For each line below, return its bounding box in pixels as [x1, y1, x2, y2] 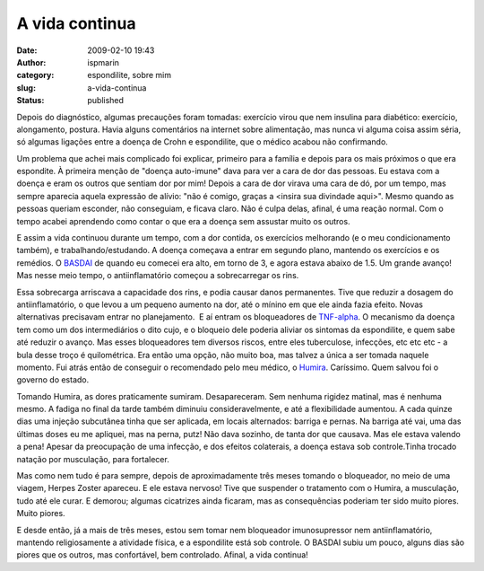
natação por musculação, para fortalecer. [16, 453, 169, 464]
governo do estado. [16, 374, 90, 385]
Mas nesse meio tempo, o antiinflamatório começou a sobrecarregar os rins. [16, 270, 299, 281]
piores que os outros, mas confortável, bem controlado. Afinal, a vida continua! [16, 549, 308, 560]
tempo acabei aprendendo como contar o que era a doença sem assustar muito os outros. [16, 215, 350, 226]
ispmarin [87, 57, 120, 67]
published [87, 95, 125, 106]
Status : [16, 95, 45, 106]
